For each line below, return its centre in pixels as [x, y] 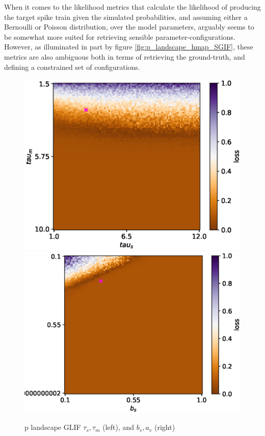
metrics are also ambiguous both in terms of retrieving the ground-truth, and [125, 56]
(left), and [118, 427]
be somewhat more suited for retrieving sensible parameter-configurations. [120, 36]
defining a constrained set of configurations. [72, 67]
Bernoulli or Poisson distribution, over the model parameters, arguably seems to [129, 27]
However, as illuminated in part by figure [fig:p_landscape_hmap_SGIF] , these [129, 47]
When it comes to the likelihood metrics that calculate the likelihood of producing [132, 7]
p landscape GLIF [53, 427]
